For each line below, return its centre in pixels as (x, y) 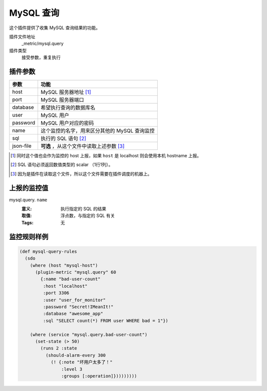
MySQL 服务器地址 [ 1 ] (66, 92)
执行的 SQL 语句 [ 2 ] (63, 138)
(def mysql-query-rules (48, 251)
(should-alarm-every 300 (75, 355)
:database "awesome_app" (73, 314)
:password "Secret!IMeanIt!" (78, 307)
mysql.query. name (28, 200)
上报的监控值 (29, 188)
